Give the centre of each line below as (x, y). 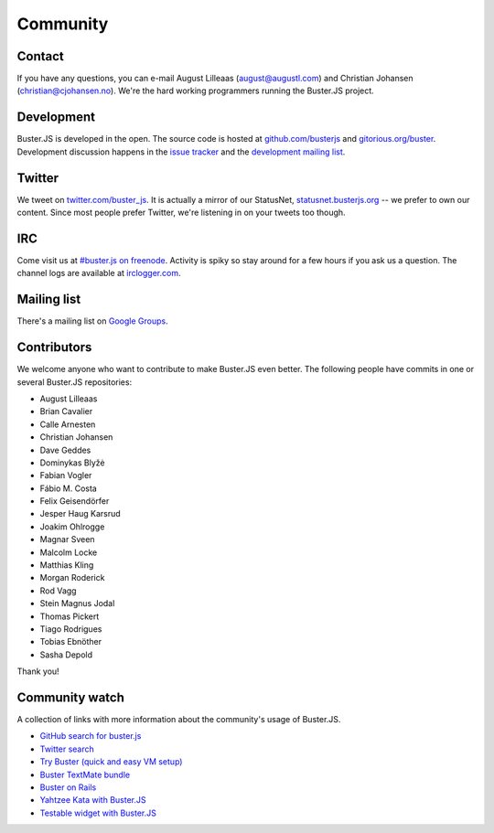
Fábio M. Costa (69, 488)
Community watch (71, 697)
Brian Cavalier (66, 411)
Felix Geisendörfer (75, 501)
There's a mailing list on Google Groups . (92, 321)
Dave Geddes (65, 450)
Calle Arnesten (68, 424)
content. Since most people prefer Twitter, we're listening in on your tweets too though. (182, 213)
